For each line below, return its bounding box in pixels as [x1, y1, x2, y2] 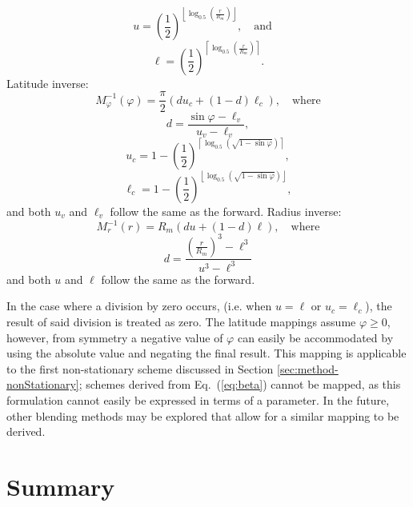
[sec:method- [277, 360, 339, 377]
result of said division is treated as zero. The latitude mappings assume [6, 313, 356, 330]
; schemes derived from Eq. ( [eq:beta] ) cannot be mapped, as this [78, 376, 401, 393]
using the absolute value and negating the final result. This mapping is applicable [6, 345, 407, 361]
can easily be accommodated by [237, 329, 394, 345]
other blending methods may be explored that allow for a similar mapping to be [6, 407, 399, 424]
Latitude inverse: [6, 74, 89, 91]
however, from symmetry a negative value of [6, 329, 223, 345]
